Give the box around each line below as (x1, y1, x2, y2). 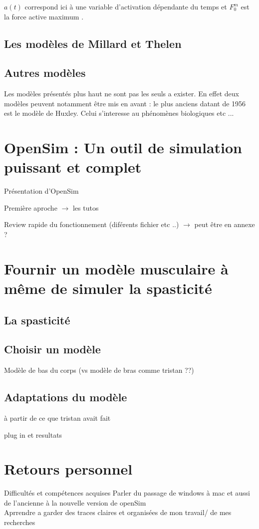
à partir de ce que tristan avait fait (4, 412, 111, 423)
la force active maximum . (4, 11, 84, 21)
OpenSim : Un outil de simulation (4, 137, 243, 158)
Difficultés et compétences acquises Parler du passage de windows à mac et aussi (4, 488, 250, 498)
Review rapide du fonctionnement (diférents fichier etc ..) (4, 219, 179, 230)
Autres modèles (4, 65, 86, 80)
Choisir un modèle (4, 341, 101, 357)
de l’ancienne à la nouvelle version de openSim (4, 497, 146, 508)
